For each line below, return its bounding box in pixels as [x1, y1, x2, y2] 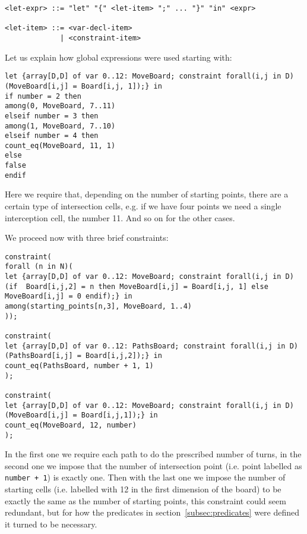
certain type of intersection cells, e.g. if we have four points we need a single [5, 200, 281, 212]
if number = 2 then [5, 92, 81, 100]
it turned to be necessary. [5, 517, 97, 530]
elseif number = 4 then [5, 131, 99, 140]
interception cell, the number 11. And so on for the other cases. [5, 211, 235, 224]
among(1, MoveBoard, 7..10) [5, 121, 116, 130]
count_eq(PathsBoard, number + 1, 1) [5, 362, 154, 370]
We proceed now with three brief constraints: [5, 231, 169, 244]
